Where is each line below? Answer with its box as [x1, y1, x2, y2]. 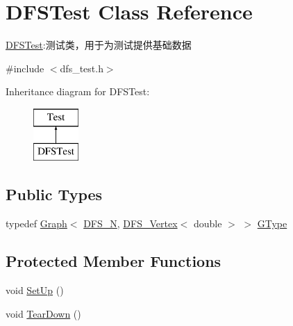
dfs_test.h [60, 60, 103, 75]
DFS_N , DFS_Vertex [83, 216, 178, 231]
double [193, 216, 222, 231]
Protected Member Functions [6, 250, 221, 272]
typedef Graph [6, 216, 67, 231]
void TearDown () [6, 306, 81, 320]
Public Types [6, 184, 103, 205]
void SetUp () [6, 283, 64, 298]
